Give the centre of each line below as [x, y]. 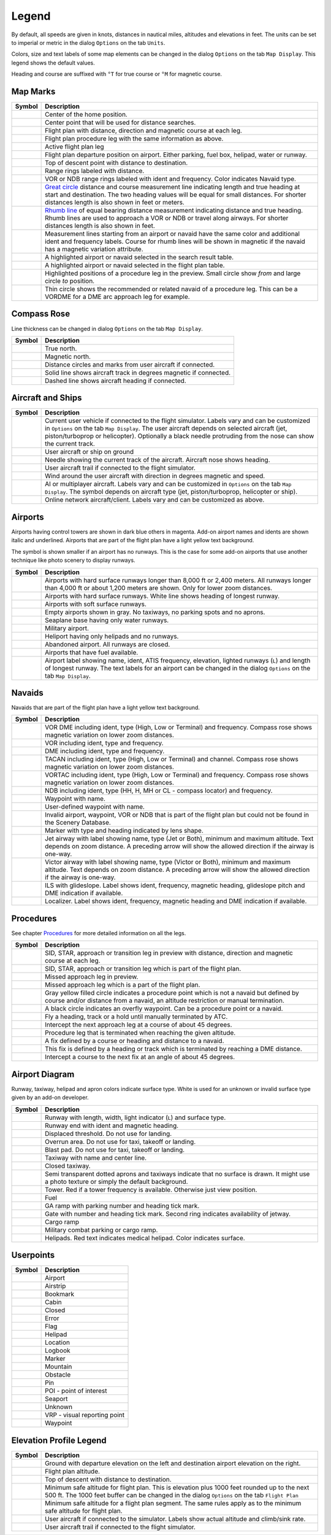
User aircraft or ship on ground [89, 452]
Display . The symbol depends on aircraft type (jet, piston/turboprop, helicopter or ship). [171, 492]
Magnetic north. [68, 356]
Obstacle [58, 1375]
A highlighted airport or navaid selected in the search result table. [139, 257]
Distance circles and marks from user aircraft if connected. [130, 364]
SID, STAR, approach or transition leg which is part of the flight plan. [143, 969]
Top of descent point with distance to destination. [116, 163]
